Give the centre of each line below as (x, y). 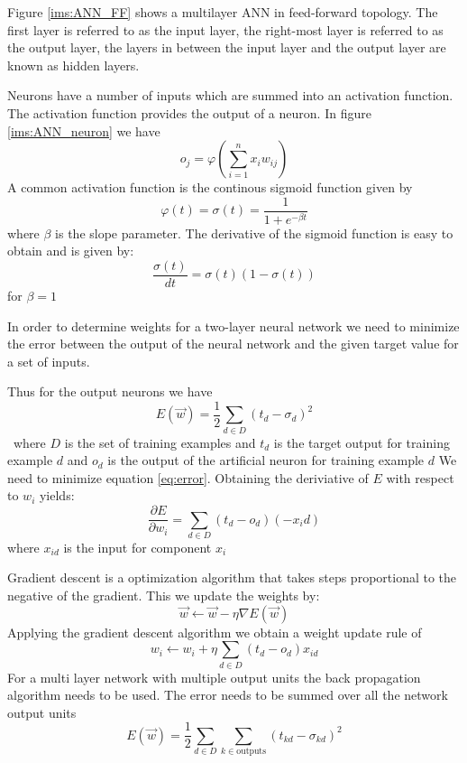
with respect (420, 477)
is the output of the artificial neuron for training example (266, 460)
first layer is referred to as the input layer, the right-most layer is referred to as (225, 29)
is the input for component (137, 547)
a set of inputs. (49, 361)
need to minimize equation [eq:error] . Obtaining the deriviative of (188, 477)
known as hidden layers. (73, 65)
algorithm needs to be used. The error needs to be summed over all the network (228, 695)
